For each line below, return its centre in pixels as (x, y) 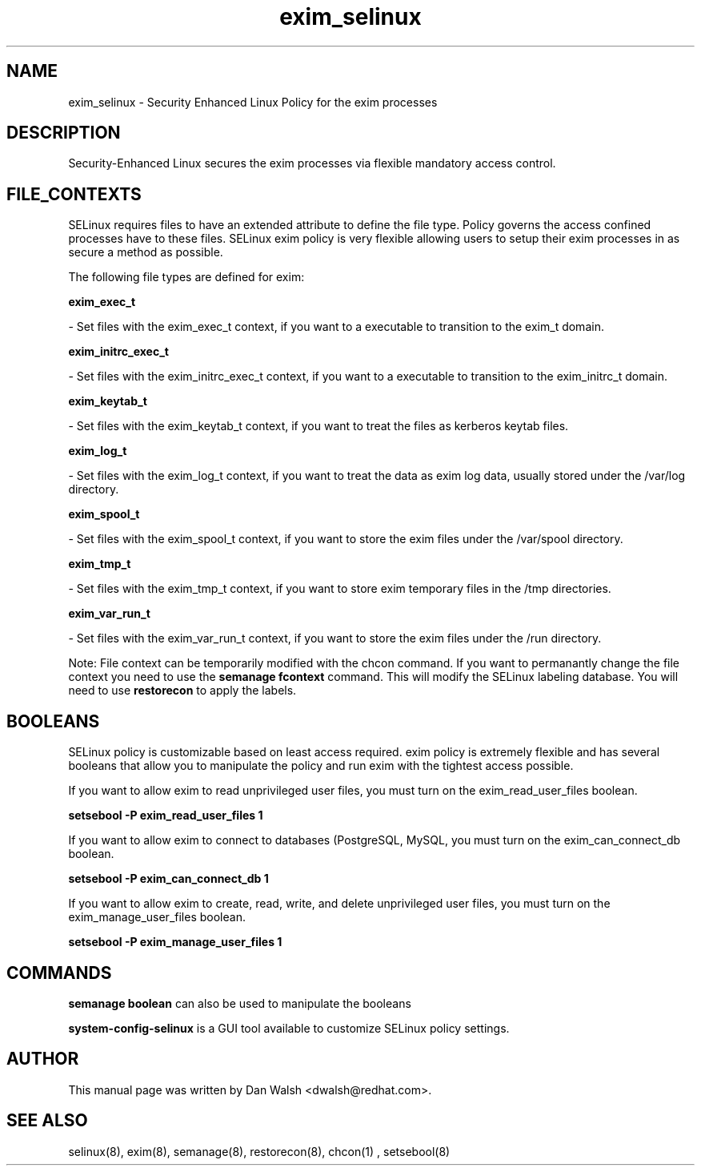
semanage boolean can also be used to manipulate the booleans (240, 1003)
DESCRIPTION (64, 133)
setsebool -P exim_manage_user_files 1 (175, 942)
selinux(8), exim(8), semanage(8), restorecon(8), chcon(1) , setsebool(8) (259, 1151)
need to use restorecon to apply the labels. (182, 691)
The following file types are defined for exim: (186, 277)
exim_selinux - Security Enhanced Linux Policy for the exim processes (253, 102)
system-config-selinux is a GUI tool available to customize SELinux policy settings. (289, 1028)
